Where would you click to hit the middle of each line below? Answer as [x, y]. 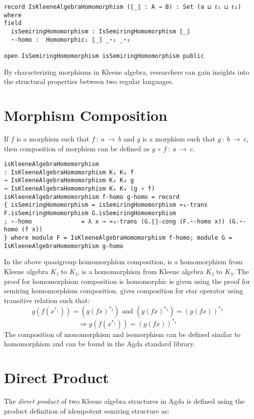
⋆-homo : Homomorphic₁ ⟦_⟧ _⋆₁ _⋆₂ [71, 40]
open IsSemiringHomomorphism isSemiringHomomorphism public [104, 56]
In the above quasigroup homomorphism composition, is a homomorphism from [123, 262]
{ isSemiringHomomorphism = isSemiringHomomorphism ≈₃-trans [106, 205]
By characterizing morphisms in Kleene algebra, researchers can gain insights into [127, 71]
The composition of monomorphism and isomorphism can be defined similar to [122, 334]
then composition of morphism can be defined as [77, 148]
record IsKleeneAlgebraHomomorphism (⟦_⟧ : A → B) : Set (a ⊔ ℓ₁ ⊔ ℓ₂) [123, 7]
